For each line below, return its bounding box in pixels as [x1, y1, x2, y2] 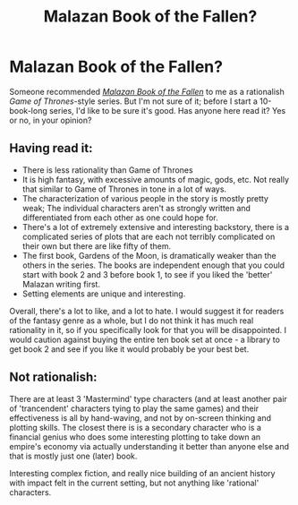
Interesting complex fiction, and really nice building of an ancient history [9, 467, 276, 478]
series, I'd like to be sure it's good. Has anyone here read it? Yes [48, 105, 286, 116]
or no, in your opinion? [9, 115, 92, 125]
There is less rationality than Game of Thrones [21, 164, 194, 175]
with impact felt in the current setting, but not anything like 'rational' [9, 477, 260, 488]
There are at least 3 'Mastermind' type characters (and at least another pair [9, 393, 288, 404]
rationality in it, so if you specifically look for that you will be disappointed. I [9, 324, 286, 335]
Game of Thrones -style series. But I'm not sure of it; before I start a [9, 96, 258, 107]
